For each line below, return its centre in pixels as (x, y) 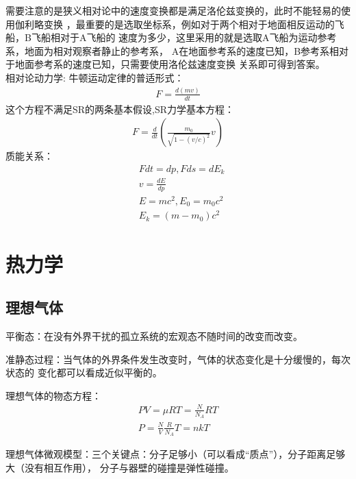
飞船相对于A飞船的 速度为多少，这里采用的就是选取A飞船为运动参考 (184, 37)
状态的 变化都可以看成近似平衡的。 (84, 372)
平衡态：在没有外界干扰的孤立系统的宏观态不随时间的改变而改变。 (154, 336)
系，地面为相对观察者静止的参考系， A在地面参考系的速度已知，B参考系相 (173, 50)
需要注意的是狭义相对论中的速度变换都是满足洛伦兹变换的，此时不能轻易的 (173, 10)
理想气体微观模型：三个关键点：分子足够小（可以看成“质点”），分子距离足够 (176, 454)
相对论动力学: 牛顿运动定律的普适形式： (95, 77)
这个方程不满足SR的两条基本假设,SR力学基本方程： (120, 109)
